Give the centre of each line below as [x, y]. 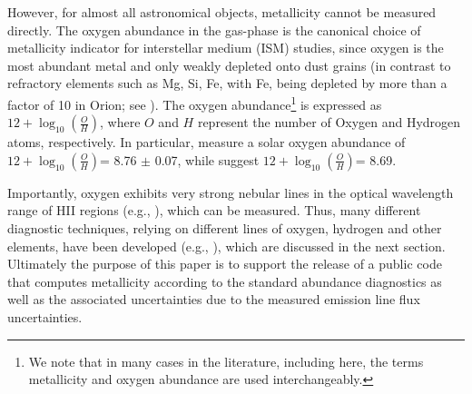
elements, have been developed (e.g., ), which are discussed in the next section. [226, 246]
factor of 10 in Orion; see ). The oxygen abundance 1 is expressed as [195, 103]
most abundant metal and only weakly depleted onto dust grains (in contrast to [229, 65]
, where [120, 122]
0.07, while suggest [207, 159]
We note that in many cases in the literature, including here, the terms [226, 361]
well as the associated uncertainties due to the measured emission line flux [214, 299]
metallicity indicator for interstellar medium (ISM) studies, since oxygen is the [226, 48]
